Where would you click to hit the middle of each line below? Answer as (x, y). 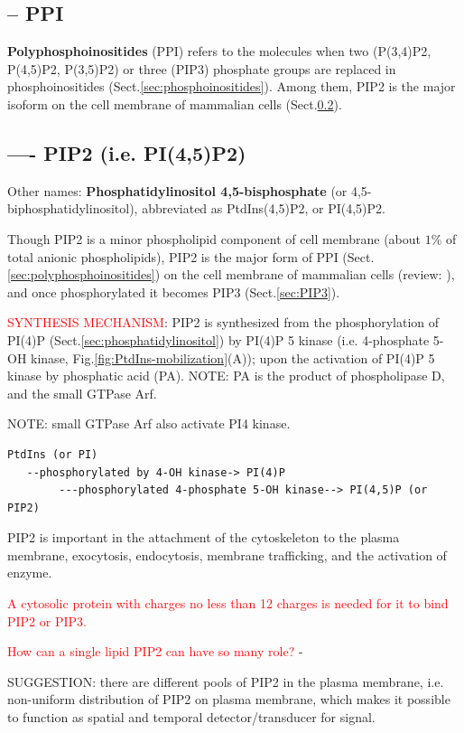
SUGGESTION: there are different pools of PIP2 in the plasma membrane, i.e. (226, 681)
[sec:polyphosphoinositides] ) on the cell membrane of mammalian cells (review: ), (231, 274)
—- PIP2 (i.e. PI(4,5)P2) (127, 152)
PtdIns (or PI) (53, 454)
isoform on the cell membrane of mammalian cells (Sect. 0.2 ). (175, 103)
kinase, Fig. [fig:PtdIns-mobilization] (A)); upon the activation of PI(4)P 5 (233, 357)
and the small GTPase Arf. (82, 393)
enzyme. (30, 573)
